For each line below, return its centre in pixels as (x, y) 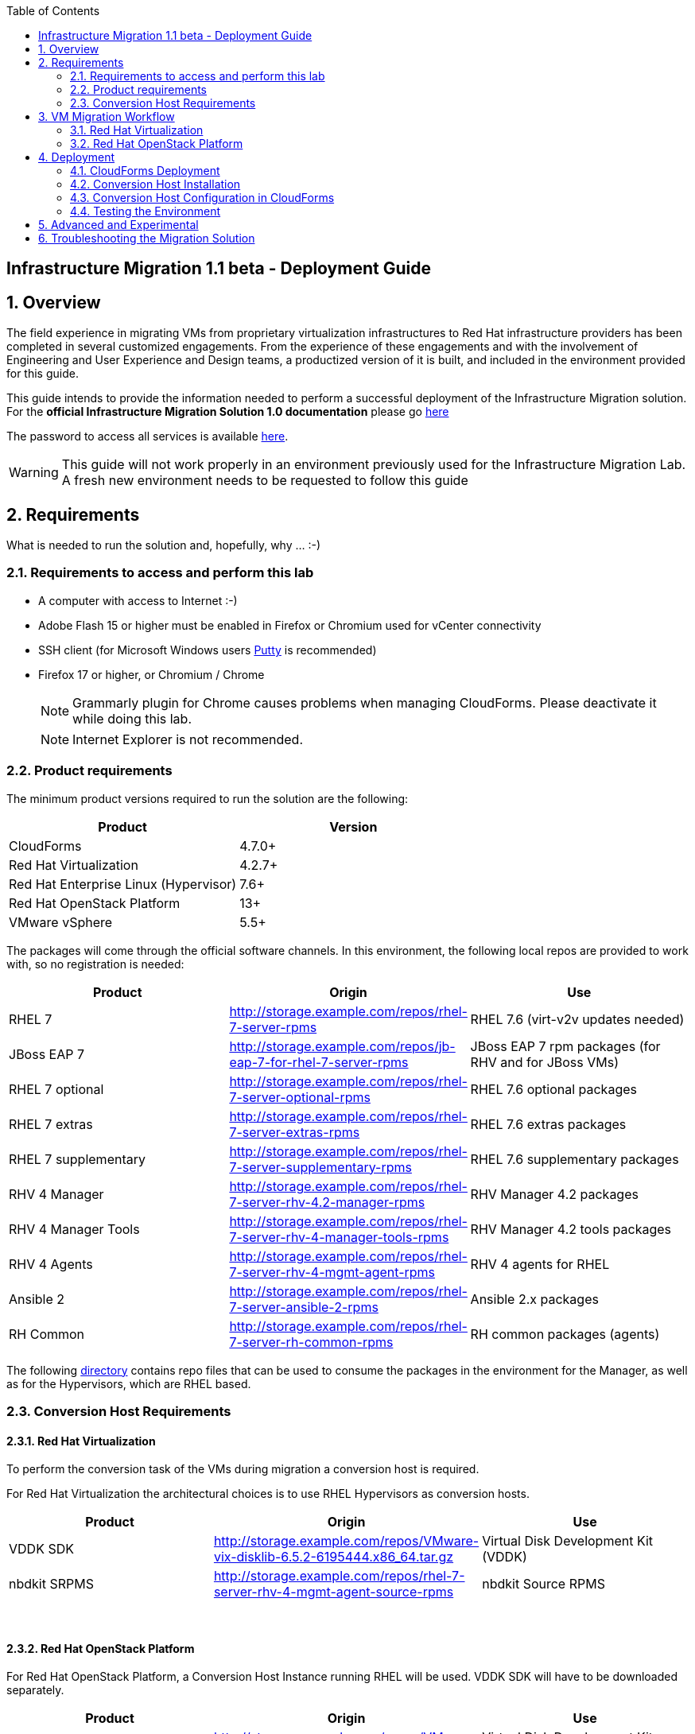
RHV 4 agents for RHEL (540, 1264)
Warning (34, 473)
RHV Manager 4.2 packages (554, 1194)
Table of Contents (53, 11)
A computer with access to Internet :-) (138, 600)
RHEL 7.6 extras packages (548, 1124)
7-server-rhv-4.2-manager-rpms (327, 1202)
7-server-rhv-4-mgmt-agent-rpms (332, 1272)
